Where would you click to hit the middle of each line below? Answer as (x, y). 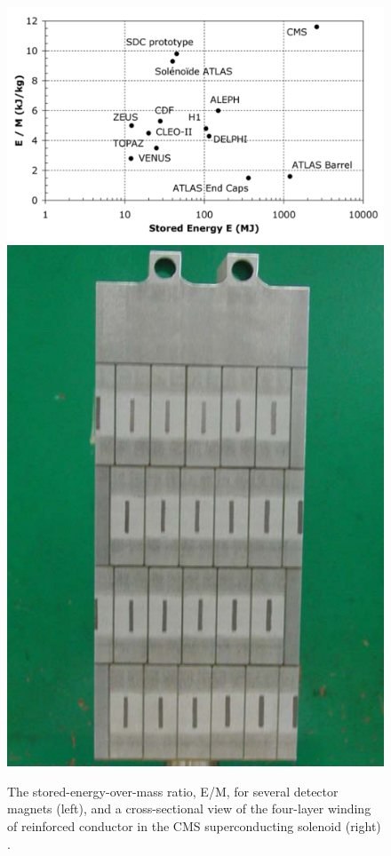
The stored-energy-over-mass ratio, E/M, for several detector (173, 791)
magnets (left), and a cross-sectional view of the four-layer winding (189, 808)
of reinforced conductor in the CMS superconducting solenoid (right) (194, 825)
